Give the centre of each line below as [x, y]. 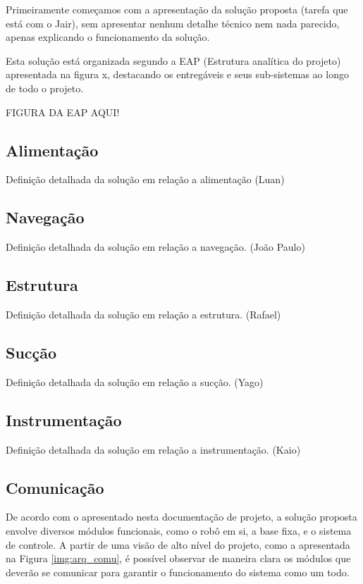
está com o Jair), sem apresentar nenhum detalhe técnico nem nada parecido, [173, 23]
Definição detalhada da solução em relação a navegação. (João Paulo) [155, 247]
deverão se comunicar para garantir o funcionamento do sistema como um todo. [178, 572]
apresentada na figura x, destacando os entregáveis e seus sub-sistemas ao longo [177, 74]
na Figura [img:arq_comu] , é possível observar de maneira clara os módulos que [178, 558]
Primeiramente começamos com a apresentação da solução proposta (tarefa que [177, 9]
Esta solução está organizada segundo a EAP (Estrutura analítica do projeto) [173, 60]
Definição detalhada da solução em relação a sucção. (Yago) [135, 381]
